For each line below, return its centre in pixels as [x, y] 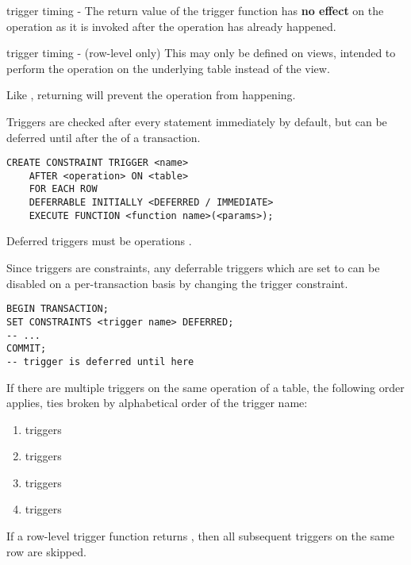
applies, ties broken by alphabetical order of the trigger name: [157, 403]
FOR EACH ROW [63, 189]
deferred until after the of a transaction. [104, 137]
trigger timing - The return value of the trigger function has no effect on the [195, 10]
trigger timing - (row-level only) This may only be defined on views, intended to [201, 53]
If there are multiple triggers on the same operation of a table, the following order [205, 387]
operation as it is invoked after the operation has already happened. [171, 26]
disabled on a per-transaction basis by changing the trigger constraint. [177, 283]
